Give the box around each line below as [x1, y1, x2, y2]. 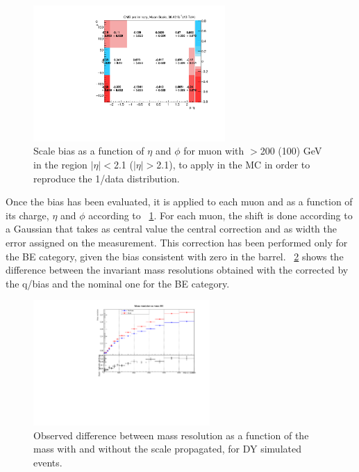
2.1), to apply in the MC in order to [156, 157, 310, 171]
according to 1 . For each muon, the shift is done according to [88, 207, 353, 222]
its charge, [6, 207, 49, 222]
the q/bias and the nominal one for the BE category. [6, 276, 230, 290]
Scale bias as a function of [33, 143, 144, 158]
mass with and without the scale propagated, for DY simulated [33, 441, 301, 456]
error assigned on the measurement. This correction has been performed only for [6, 235, 348, 249]
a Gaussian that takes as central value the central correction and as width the [6, 221, 337, 236]
